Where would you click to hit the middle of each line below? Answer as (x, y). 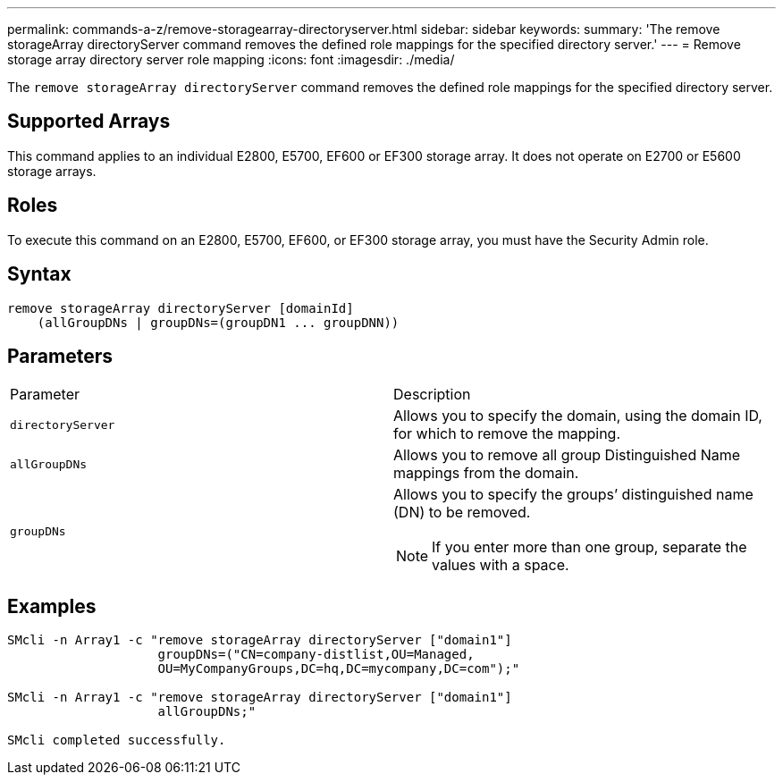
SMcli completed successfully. (117, 740)
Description (432, 395)
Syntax (39, 274)
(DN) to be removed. (462, 513)
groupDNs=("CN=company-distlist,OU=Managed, (316, 655)
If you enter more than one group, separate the (589, 547)
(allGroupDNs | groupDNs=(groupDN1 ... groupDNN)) (218, 322)
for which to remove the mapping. (507, 434)
